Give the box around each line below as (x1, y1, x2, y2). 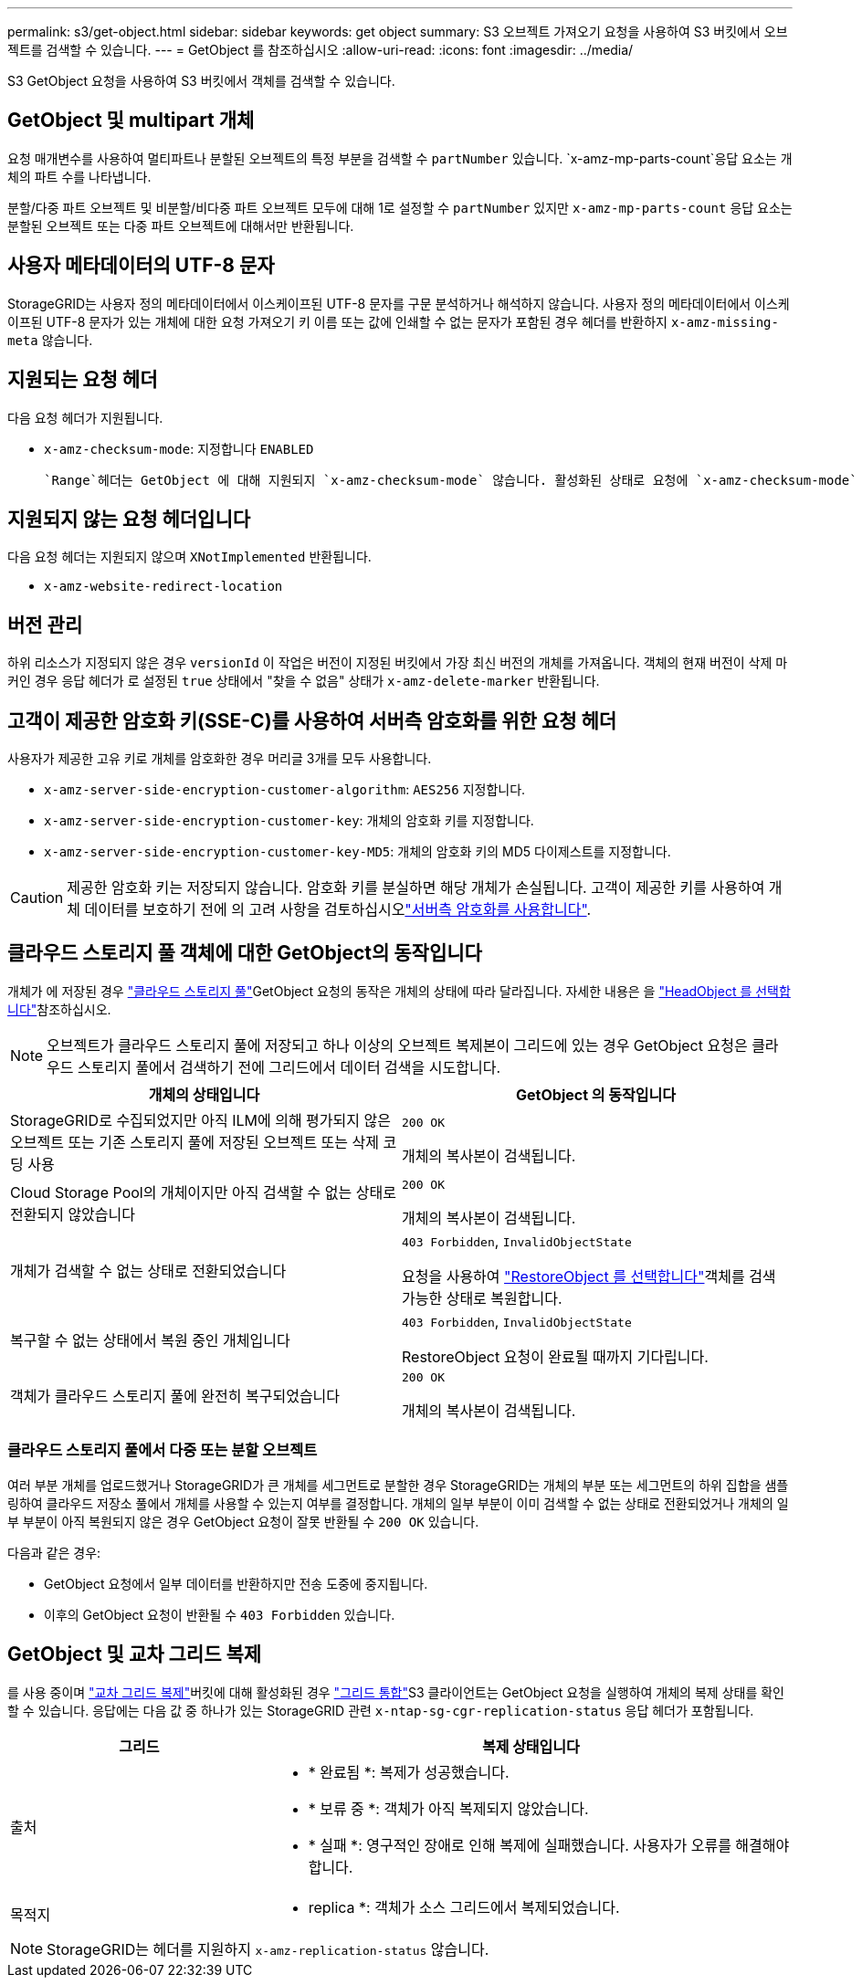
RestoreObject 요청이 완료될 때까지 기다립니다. (402, 1347, 709, 1366)
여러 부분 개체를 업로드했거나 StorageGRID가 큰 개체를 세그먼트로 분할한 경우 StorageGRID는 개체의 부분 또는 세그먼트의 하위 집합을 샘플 (7, 1476, 789, 1493)
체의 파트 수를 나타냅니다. (7, 168, 152, 184)
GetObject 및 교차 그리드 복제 (7, 1643, 262, 1666)
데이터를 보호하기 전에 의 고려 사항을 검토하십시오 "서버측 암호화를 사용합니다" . (84, 900, 592, 919)
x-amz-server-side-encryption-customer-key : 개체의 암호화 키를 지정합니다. (44, 813, 534, 829)
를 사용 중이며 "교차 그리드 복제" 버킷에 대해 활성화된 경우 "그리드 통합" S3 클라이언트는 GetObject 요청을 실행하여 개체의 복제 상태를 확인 (7, 1684, 784, 1700)
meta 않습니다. (7, 331, 93, 348)
